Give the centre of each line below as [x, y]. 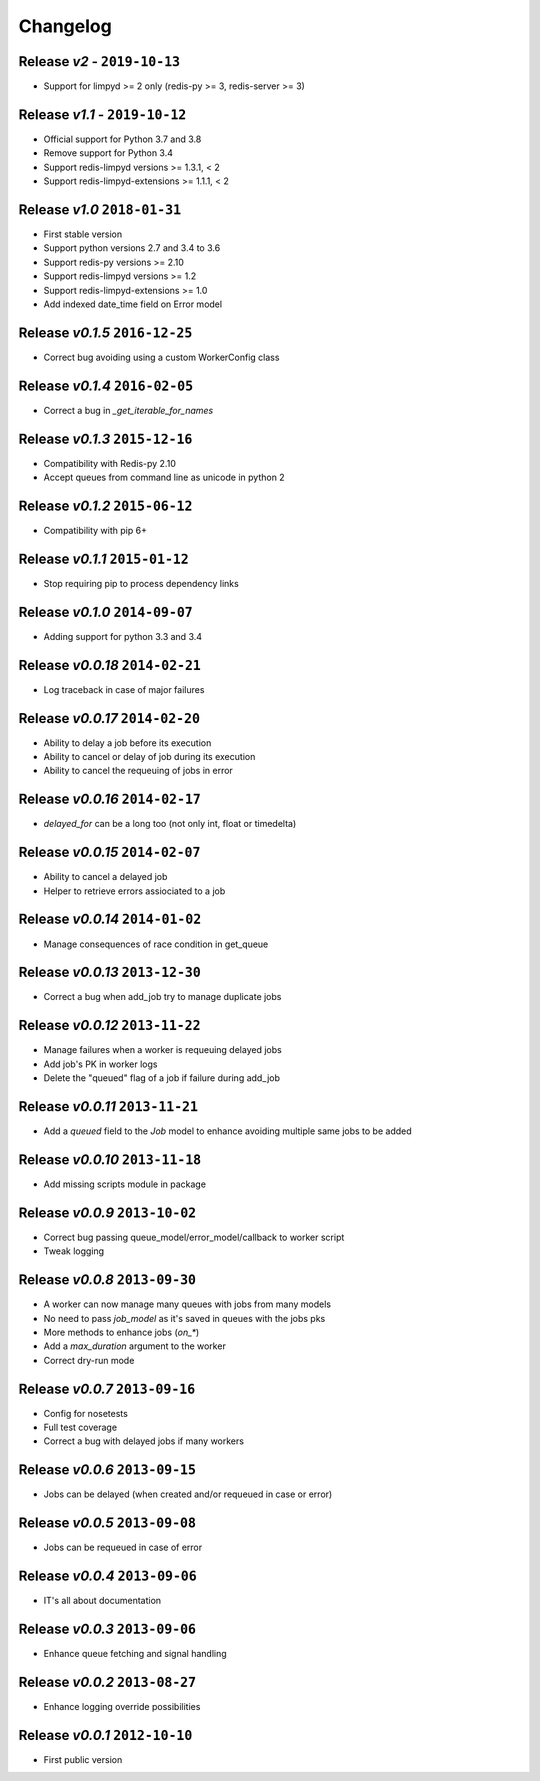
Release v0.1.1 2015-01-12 [103, 558]
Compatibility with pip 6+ [95, 531]
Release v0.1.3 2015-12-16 [105, 438]
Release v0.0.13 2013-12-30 [110, 972]
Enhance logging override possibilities [122, 1706]
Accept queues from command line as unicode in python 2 [164, 477]
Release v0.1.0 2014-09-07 [106, 611]
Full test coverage [80, 1427]
